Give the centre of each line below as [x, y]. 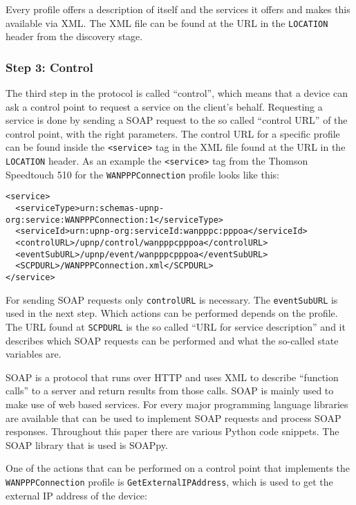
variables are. [34, 354]
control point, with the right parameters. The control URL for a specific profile [173, 133]
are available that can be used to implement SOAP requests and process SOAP [174, 417]
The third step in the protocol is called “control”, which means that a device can [177, 93]
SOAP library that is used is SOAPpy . [87, 444]
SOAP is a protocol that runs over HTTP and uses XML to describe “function [172, 377]
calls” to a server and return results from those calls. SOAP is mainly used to [170, 391]
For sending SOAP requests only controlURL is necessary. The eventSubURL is [172, 299]
